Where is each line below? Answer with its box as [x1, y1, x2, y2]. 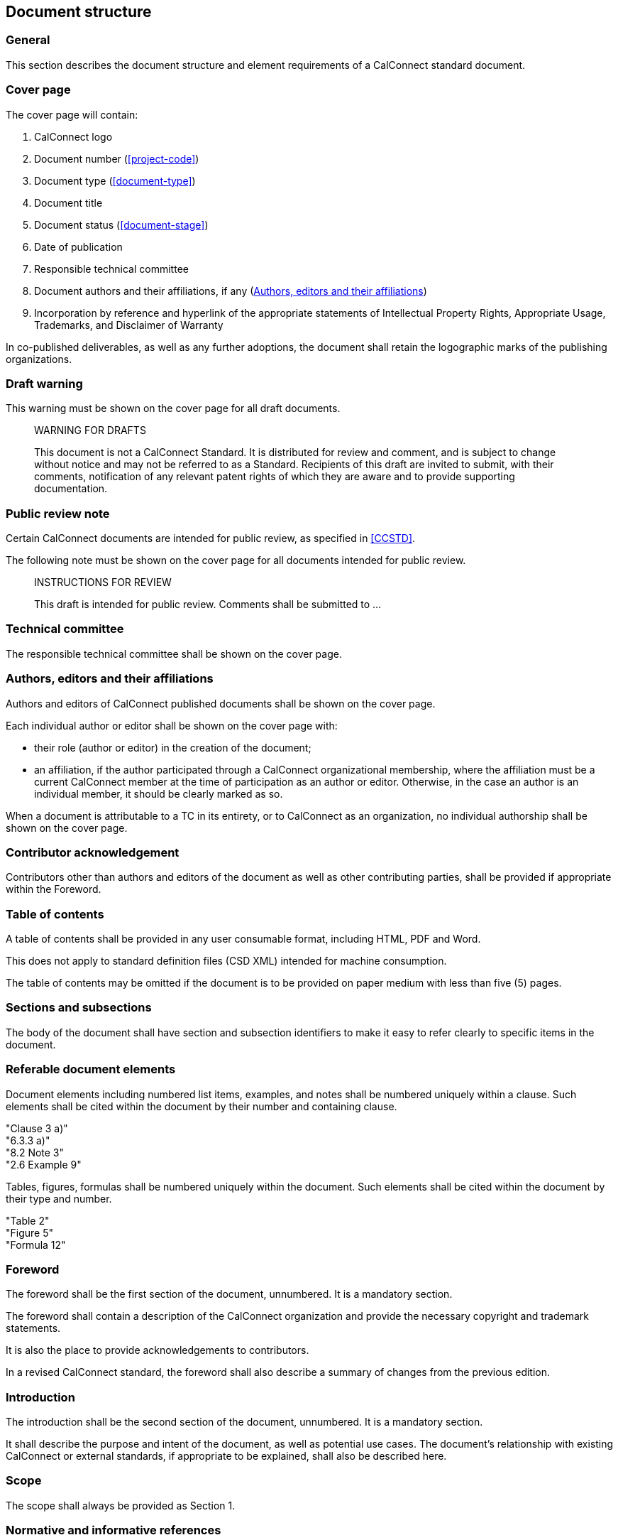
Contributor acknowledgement [6, 845, 180, 860]
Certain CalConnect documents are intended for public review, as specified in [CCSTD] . [6, 532, 416, 545]
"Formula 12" [6, 1238, 66, 1251]
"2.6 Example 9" [6, 1158, 82, 1171]
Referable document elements [6, 1062, 176, 1077]
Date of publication [34, 240, 123, 253]
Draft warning [6, 376, 83, 391]
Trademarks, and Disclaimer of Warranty [34, 318, 224, 331]
